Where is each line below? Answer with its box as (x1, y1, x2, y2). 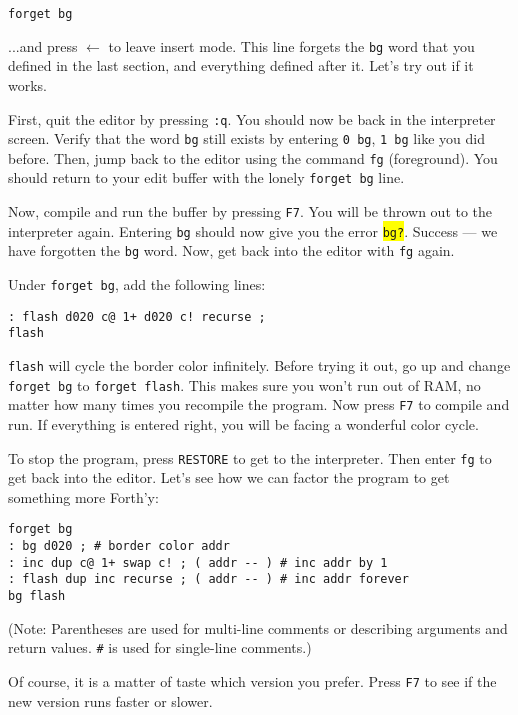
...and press (8, 35, 78, 56)
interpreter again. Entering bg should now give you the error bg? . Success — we (8, 220, 498, 241)
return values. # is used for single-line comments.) (8, 637, 312, 658)
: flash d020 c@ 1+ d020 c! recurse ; (8, 309, 266, 324)
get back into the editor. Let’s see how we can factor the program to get (8, 467, 450, 488)
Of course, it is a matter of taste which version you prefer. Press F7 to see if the (8, 671, 497, 691)
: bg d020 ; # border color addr (8, 539, 230, 554)
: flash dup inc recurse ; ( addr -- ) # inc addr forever (8, 572, 409, 587)
